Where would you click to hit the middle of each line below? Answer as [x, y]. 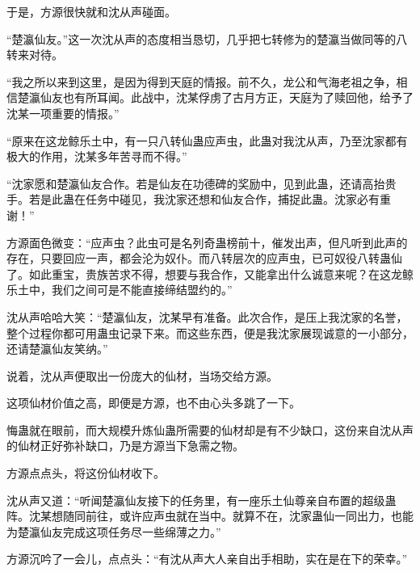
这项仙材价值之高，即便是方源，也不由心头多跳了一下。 [153, 403]
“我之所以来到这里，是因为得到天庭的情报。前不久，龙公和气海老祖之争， [202, 81]
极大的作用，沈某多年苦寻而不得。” [97, 156]
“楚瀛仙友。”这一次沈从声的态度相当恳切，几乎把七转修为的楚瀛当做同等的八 [207, 38]
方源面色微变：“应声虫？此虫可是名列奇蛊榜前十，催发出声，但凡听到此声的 [207, 242]
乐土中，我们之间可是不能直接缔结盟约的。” [120, 290]
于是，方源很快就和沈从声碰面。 [91, 11]
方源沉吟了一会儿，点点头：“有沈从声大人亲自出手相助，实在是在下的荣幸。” [207, 559]
